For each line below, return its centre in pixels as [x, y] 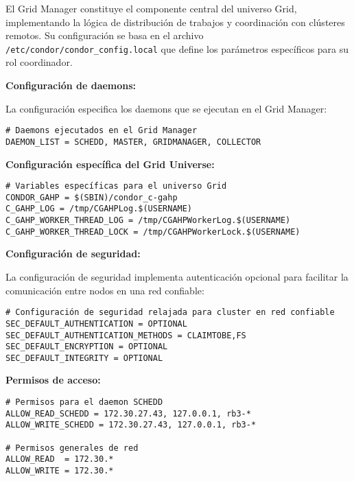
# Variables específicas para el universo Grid [116, 186]
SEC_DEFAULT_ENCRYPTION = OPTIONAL [87, 347]
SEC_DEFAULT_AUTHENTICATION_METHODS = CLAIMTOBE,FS [126, 335]
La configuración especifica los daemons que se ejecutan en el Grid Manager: [166, 108]
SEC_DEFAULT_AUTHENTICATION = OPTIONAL [96, 324]
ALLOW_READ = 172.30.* [60, 459]
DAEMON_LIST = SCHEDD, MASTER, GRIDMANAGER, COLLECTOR [133, 142]
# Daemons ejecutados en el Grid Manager [102, 131]
